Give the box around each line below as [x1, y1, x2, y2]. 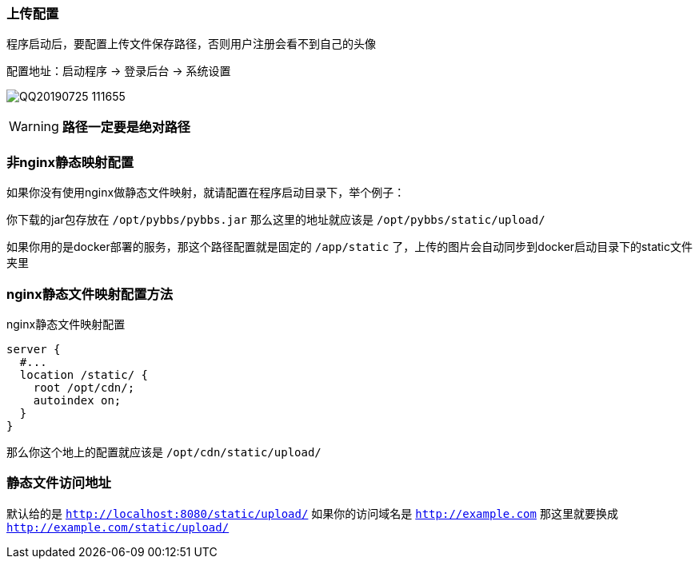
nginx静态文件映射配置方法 [6, 285, 174, 302]
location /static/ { [19, 368, 149, 381]
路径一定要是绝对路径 [62, 119, 190, 136]
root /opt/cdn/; [33, 380, 135, 394]
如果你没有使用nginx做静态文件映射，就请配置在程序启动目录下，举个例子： [6, 185, 405, 200]
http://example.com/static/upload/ [6, 520, 230, 534]
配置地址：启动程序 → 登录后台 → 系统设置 [6, 64, 231, 78]
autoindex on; [33, 393, 122, 407]
